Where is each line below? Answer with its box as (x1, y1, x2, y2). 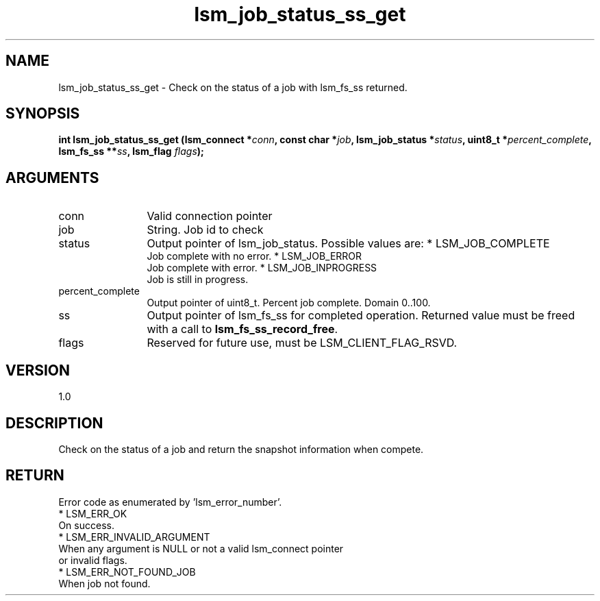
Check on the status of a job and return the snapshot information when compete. (58, 443, 424, 455)
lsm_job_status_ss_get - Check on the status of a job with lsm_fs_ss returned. (58, 81, 408, 93)
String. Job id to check (147, 223, 264, 237)
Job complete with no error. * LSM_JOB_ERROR (147, 250, 362, 262)
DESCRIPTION (5, 414, 103, 432)
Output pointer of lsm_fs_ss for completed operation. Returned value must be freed (147, 308, 575, 323)
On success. (58, 519, 114, 531)
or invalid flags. (58, 554, 127, 566)
